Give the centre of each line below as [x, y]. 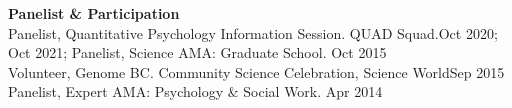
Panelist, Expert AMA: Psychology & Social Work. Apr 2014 [195, 91]
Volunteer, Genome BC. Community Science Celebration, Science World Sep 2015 [256, 71]
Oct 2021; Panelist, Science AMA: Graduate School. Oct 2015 [197, 52]
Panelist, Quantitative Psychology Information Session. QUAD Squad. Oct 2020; [253, 32]
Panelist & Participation [94, 13]
